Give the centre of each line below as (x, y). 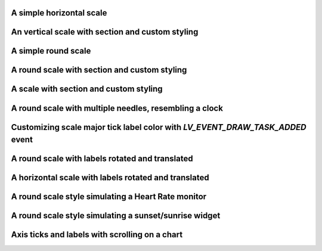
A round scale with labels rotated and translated (102, 159)
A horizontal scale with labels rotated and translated (110, 178)
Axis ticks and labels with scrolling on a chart (97, 235)
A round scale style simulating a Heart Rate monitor (109, 197)
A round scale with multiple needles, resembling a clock (117, 108)
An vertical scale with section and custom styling (105, 32)
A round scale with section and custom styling (99, 70)
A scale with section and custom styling (87, 89)
